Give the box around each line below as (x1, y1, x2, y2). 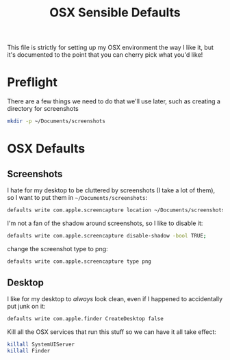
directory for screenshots (7, 105, 79, 113)
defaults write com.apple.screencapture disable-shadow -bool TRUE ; (7, 232, 207, 239)
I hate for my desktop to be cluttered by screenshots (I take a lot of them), (7, 186, 216, 194)
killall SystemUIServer (7, 341, 75, 348)
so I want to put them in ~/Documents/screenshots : (7, 194, 148, 201)
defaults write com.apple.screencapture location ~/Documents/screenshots (7, 207, 225, 214)
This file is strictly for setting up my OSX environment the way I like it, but (7, 43, 214, 52)
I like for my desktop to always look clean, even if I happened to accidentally (7, 295, 223, 303)
